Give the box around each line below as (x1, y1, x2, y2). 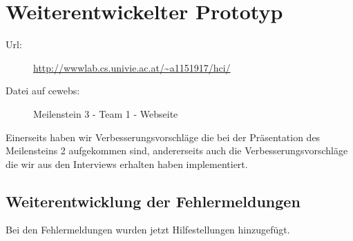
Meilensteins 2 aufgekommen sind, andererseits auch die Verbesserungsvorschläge (6, 143, 348, 158)
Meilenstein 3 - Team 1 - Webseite (33, 106, 178, 120)
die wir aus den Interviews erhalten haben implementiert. (6, 156, 248, 171)
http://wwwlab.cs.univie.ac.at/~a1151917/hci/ (33, 60, 231, 74)
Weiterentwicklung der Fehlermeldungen (6, 190, 300, 211)
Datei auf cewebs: (6, 83, 80, 98)
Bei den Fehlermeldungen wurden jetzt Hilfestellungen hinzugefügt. (6, 222, 290, 237)
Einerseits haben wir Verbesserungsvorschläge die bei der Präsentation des (6, 129, 321, 144)
